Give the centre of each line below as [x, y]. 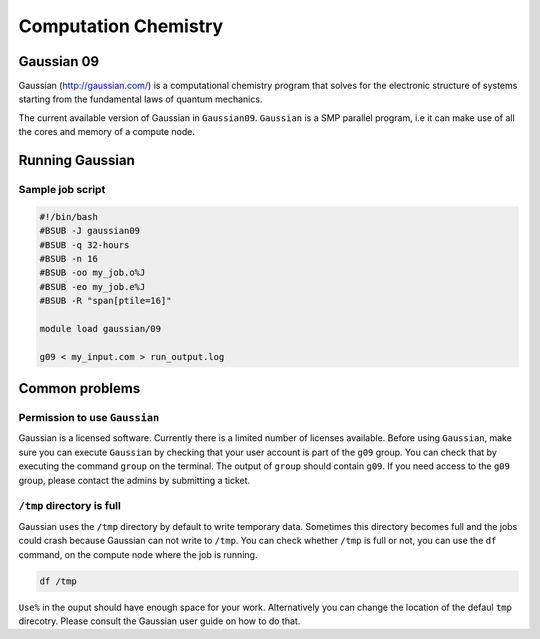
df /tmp [58, 581]
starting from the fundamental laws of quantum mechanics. [140, 99]
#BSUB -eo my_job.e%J [92, 286]
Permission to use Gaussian [89, 418]
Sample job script [62, 190]
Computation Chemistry [121, 26]
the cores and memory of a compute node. [106, 132]
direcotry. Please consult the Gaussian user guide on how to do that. [159, 621]
